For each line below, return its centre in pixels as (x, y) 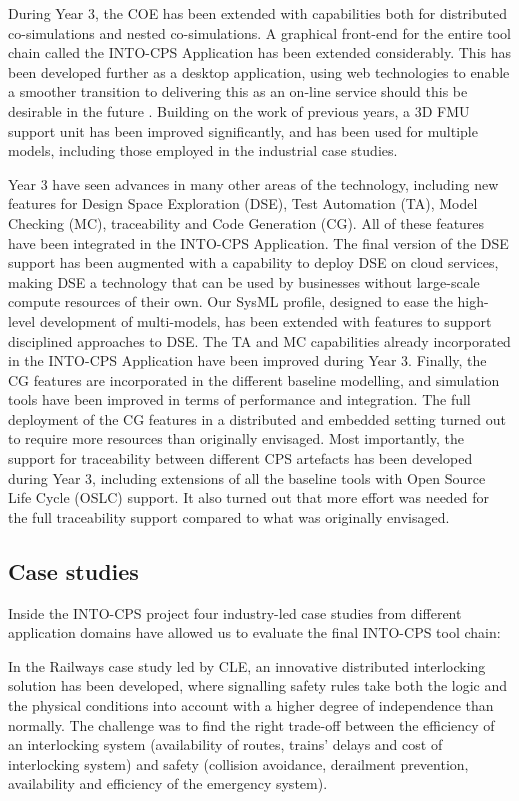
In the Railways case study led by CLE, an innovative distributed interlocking (247, 665)
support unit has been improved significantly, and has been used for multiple (243, 130)
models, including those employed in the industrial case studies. (203, 150)
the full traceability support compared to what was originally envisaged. (229, 516)
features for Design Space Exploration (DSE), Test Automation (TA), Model (243, 203)
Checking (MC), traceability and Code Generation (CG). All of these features (246, 222)
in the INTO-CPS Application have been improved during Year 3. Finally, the (247, 360)
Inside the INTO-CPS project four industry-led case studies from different (235, 612)
